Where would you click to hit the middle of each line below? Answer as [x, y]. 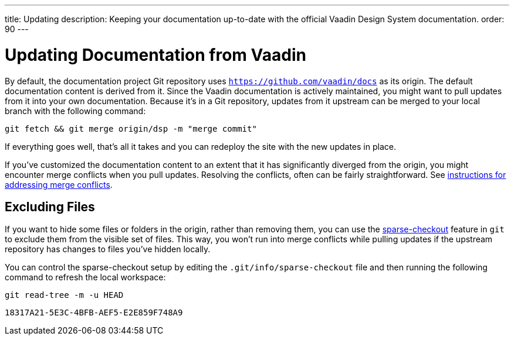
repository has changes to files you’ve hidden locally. [108, 249]
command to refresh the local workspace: [85, 277]
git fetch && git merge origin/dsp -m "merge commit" [131, 128]
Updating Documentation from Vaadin [155, 55]
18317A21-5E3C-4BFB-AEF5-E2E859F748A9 [94, 313]
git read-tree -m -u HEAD [64, 295]
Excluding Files [50, 207]
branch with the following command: [75, 111]
